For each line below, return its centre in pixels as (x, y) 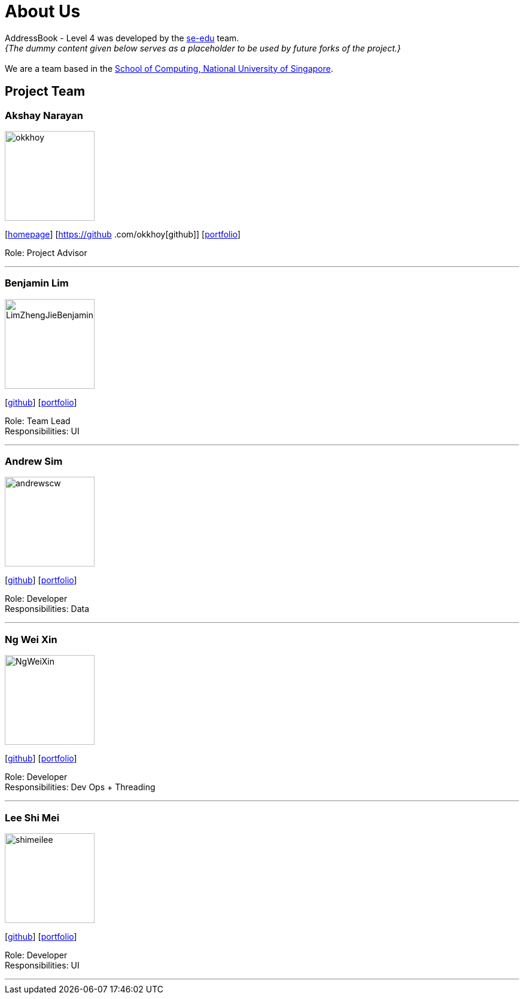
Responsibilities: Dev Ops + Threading (80, 787)
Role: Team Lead (38, 421)
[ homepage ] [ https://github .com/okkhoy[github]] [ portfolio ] (123, 234)
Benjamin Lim (37, 283)
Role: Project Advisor (46, 252)
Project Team (45, 92)
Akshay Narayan (44, 115)
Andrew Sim (34, 462)
